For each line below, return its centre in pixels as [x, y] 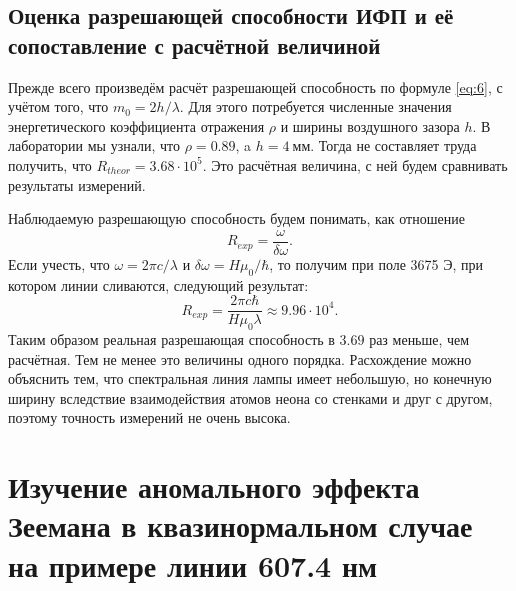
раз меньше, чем [419, 339]
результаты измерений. [77, 184]
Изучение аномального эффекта [214, 486]
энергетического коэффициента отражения [136, 125]
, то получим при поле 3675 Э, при [376, 263]
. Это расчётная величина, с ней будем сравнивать [355, 164]
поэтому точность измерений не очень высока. [149, 417]
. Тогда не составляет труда [393, 145]
